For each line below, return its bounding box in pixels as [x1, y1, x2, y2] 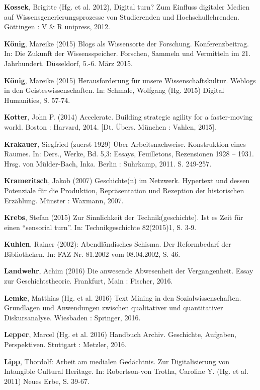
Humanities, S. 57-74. [4, 94, 70, 105]
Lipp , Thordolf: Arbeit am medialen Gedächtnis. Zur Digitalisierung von [4, 356, 230, 366]
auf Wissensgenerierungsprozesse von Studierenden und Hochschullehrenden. [4, 11, 239, 22]
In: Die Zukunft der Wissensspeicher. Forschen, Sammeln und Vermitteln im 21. [4, 48, 251, 59]
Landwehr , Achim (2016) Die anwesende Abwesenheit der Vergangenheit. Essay [4, 265, 253, 276]
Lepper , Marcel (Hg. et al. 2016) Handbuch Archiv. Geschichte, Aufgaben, [4, 329, 236, 340]
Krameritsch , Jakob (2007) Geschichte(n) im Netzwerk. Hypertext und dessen [4, 175, 250, 186]
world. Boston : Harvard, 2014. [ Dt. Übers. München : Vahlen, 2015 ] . [4, 121, 216, 132]
